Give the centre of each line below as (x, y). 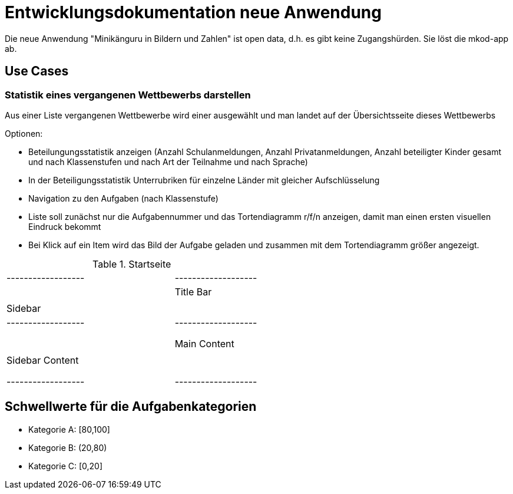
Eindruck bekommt (65, 226)
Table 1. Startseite (132, 264)
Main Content (204, 343)
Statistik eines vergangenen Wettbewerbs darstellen (128, 95)
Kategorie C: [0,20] (66, 466)
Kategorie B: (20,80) (68, 447)
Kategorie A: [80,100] (69, 429)
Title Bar (193, 292)
